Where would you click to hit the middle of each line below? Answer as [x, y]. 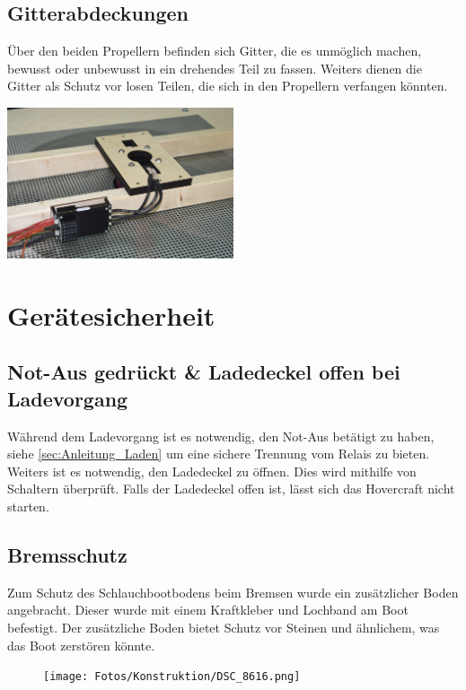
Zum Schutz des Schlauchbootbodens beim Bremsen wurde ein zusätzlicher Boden [233, 592]
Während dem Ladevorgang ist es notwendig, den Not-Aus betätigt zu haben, [221, 436]
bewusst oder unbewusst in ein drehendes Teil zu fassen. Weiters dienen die [215, 68]
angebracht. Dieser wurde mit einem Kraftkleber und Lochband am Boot [208, 610]
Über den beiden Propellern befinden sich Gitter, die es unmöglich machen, [215, 51]
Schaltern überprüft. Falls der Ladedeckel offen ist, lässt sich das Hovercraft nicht [231, 489]
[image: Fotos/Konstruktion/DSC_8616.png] [172, 677]
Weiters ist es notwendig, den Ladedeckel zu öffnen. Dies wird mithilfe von [212, 471]
